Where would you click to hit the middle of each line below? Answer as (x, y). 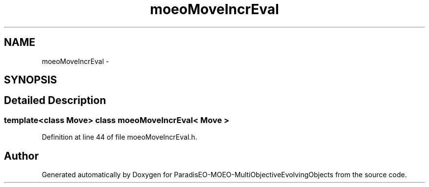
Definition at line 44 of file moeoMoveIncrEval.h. (119, 137)
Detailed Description (55, 101)
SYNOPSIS (31, 80)
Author (21, 156)
